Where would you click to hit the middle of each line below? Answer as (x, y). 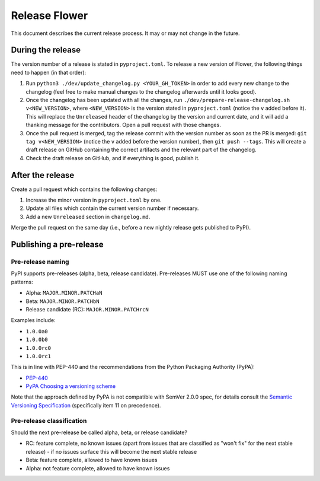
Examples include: (33, 320)
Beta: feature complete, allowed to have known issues (92, 460)
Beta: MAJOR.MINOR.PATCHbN (63, 301)
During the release (46, 50)
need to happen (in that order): (49, 72)
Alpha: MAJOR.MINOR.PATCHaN (64, 293)
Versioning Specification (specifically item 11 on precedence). (86, 405)
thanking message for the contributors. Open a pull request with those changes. (124, 125)
